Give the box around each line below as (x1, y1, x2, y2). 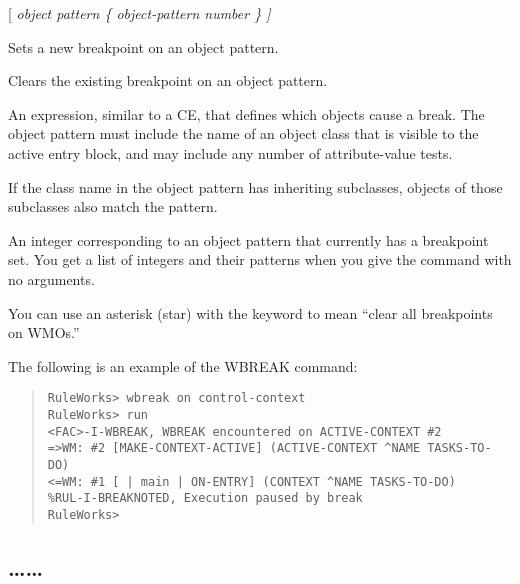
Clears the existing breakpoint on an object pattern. (8, 70, 328, 91)
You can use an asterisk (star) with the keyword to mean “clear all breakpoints (8, 302, 493, 323)
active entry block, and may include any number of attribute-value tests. (8, 142, 453, 163)
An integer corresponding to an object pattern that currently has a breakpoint (8, 229, 489, 250)
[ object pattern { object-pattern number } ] (8, 3, 271, 23)
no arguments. (8, 268, 95, 289)
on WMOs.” (8, 322, 80, 343)
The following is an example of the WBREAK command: (8, 355, 358, 376)
